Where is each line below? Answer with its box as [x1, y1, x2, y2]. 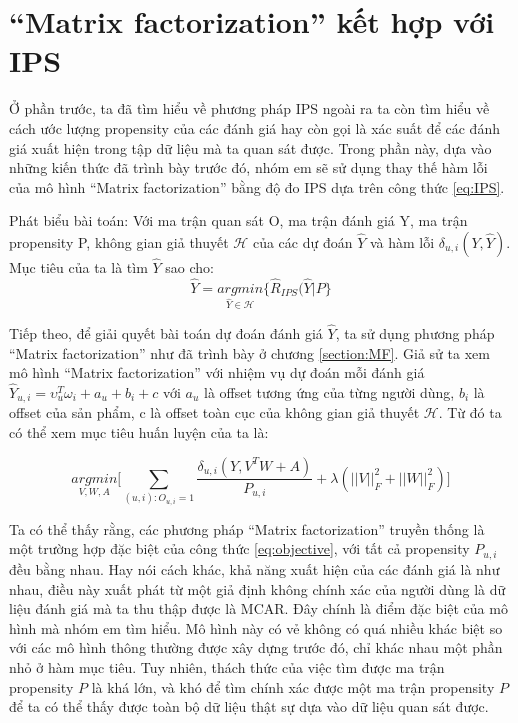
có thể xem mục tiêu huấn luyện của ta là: [9, 421, 269, 442]
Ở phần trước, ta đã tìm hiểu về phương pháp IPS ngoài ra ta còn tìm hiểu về [9, 98, 490, 119]
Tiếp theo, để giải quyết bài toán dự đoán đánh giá [9, 322, 323, 343]
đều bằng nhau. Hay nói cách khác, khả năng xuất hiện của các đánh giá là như [9, 558, 500, 579]
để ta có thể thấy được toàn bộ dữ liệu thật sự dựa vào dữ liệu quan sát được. [9, 696, 489, 717]
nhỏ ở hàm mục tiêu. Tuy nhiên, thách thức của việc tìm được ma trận [9, 656, 445, 677]
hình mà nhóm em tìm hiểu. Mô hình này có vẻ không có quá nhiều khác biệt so [9, 617, 503, 638]
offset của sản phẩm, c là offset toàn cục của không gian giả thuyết [9, 402, 420, 423]
